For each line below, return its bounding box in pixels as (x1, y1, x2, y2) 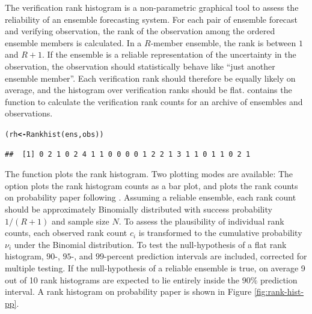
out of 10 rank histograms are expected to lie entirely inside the (5, 273, 240, 286)
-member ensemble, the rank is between (150, 36, 296, 49)
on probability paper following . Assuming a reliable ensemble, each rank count (5, 191, 296, 204)
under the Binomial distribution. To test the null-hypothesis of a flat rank (14, 238, 287, 250)
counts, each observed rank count (5, 226, 127, 239)
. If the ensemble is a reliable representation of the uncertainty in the (42, 48, 296, 61)
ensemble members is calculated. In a (5, 36, 142, 49)
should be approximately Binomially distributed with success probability (5, 202, 272, 215)
